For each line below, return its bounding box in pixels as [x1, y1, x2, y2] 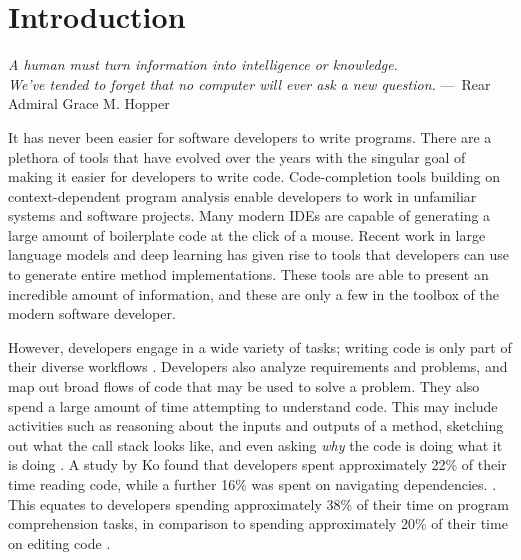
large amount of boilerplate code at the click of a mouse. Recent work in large [8, 224, 486, 245]
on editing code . [8, 532, 111, 553]
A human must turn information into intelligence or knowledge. [8, 54, 398, 75]
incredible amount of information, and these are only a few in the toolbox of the [8, 283, 500, 304]
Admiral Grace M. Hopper [8, 93, 170, 114]
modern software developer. [8, 303, 176, 324]
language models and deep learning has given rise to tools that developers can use [8, 244, 510, 265]
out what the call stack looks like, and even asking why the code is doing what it [8, 434, 503, 455]
